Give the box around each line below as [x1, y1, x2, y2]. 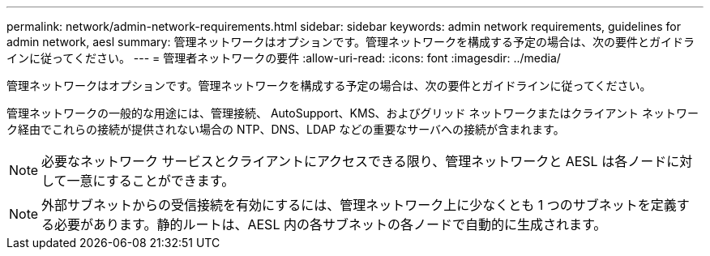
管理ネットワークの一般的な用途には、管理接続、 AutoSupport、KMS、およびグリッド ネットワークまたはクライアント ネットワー [6, 106, 699, 120]
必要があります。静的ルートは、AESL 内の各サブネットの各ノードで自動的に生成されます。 [54, 216, 607, 233]
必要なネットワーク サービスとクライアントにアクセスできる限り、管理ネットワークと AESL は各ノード [41, 153, 667, 169]
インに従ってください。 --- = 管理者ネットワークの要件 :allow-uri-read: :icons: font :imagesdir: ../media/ [6, 51, 561, 65]
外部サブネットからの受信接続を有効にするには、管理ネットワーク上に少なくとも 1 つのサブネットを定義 [41, 197, 677, 213]
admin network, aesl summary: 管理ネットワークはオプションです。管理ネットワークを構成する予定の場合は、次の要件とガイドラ [6, 35, 695, 49]
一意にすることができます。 [66, 173, 235, 189]
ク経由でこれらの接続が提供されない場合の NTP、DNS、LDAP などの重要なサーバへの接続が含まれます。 [6, 122, 565, 136]
